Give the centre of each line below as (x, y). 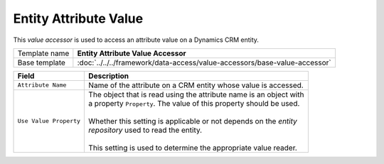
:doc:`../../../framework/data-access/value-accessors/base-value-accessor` (204, 62)
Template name (43, 53)
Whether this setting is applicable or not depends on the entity (193, 121)
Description (109, 76)
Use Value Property (49, 121)
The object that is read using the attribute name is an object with (196, 94)
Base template (41, 62)
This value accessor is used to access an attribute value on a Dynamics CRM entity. (136, 40)
